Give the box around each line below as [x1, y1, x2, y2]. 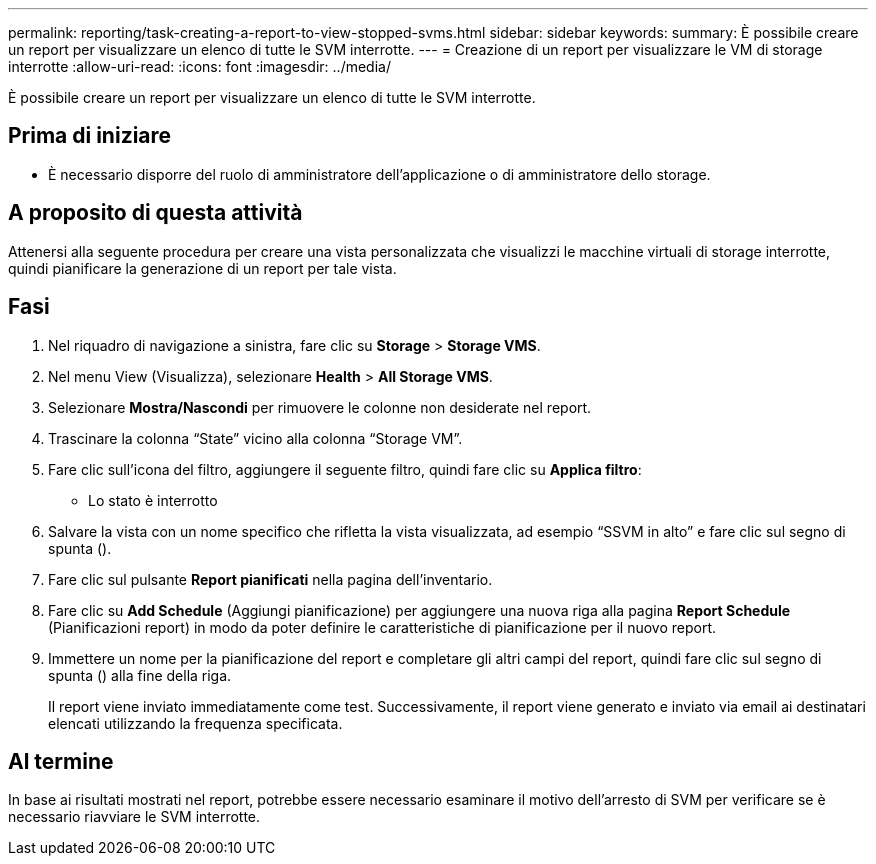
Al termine [8, 748, 114, 774]
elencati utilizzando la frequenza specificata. [48, 714, 343, 732]
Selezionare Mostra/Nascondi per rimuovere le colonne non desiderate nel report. [48, 398, 592, 416]
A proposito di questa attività [8, 200, 303, 226]
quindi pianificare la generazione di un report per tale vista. [8, 259, 397, 277]
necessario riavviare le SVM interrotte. [8, 808, 261, 826]
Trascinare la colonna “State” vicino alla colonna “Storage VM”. [48, 429, 463, 447]
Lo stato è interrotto [88, 491, 218, 509]
